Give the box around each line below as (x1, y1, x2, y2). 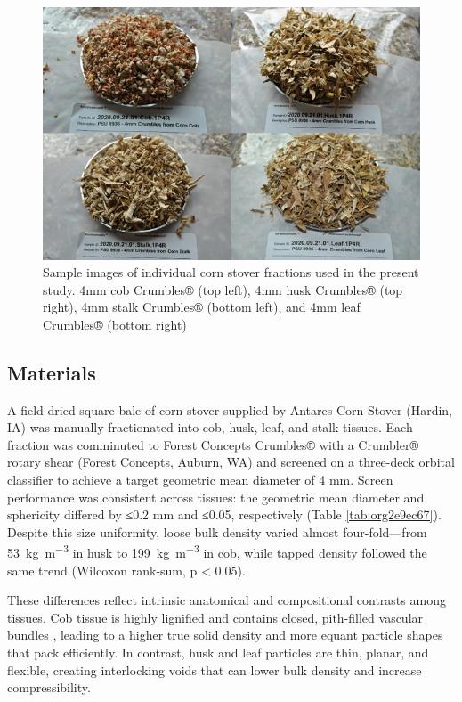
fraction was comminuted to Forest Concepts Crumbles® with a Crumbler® (7, 435, 418, 453)
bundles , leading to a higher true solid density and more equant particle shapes (7, 625, 443, 644)
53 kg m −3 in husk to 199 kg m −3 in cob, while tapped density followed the (7, 541, 427, 562)
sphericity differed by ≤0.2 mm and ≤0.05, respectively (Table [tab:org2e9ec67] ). (7, 505, 442, 524)
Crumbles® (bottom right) (43, 314, 187, 333)
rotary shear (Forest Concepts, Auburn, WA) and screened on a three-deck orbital (7, 453, 455, 471)
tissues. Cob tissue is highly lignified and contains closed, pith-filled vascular (7, 608, 424, 626)
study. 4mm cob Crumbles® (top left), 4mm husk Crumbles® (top (43, 280, 403, 298)
